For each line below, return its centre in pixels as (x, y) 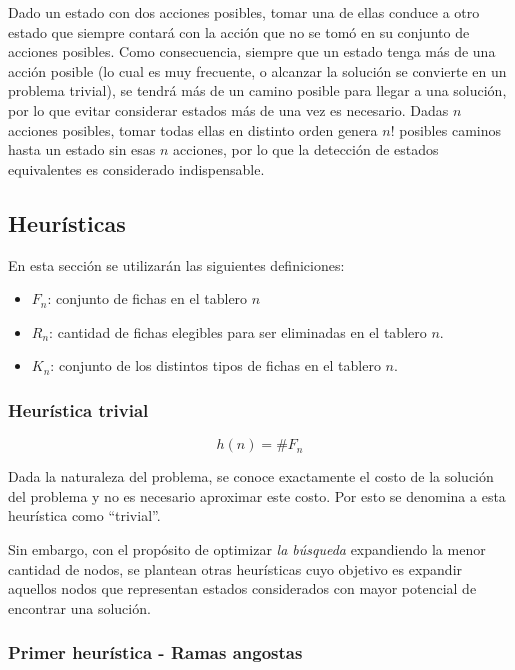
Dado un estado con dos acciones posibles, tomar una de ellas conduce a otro (244, 12)
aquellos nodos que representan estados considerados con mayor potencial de (242, 588)
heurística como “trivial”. (84, 515)
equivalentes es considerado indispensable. (136, 168)
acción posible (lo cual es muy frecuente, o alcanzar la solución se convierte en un (257, 70)
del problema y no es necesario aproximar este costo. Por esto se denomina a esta (257, 495)
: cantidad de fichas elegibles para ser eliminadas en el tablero (238, 331)
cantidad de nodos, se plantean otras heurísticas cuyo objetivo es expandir (235, 568)
